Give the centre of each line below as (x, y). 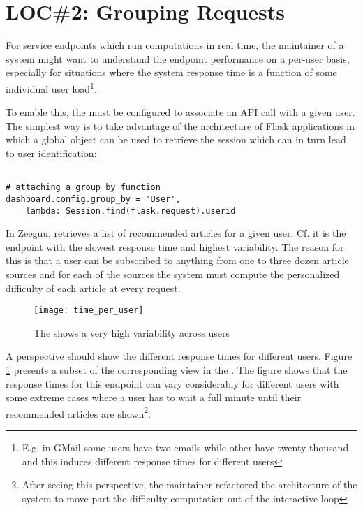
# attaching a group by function (83, 188)
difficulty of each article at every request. (93, 287)
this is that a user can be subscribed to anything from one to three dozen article (177, 260)
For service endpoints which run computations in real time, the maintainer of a (175, 45)
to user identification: (51, 153)
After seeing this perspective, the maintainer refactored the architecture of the (190, 484)
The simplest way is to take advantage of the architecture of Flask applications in (180, 125)
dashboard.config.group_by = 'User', (93, 199)
